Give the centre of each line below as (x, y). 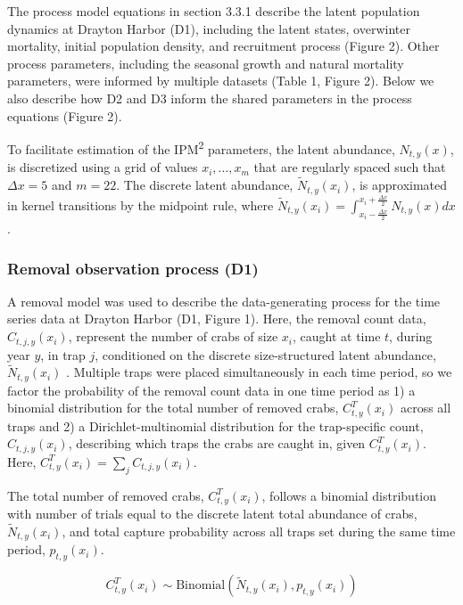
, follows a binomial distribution (349, 495)
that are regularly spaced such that (350, 167)
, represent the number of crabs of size (173, 336)
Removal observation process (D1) (133, 268)
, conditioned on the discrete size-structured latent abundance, (265, 354)
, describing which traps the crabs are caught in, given (217, 443)
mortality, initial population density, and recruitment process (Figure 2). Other (223, 46)
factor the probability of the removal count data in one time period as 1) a (211, 390)
